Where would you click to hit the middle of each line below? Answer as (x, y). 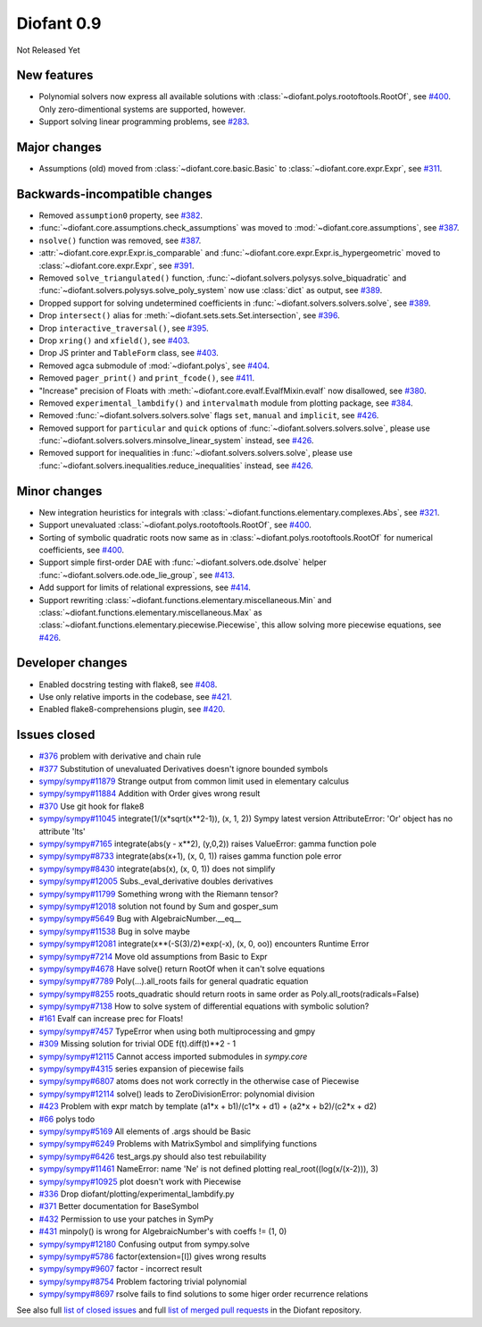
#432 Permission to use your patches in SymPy (126, 1219)
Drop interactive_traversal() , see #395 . (124, 328)
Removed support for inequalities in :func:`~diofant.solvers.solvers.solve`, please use (195, 453)
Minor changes (59, 491)
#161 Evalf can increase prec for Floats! (111, 1019)
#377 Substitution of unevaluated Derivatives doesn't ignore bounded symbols (183, 768)
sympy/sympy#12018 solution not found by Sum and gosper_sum (158, 906)
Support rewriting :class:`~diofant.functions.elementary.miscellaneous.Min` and (185, 600)
